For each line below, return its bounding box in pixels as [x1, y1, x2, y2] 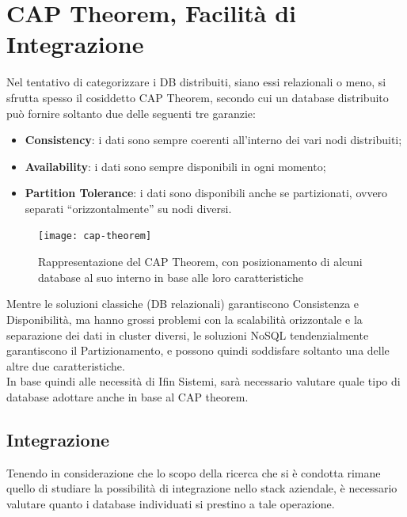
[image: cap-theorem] [38, 230, 152, 242]
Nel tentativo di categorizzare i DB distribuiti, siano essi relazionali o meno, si [6, 74, 386, 90]
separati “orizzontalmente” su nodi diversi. [25, 200, 232, 216]
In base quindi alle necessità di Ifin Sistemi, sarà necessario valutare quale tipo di [6, 373, 401, 390]
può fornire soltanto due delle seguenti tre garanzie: [6, 105, 256, 121]
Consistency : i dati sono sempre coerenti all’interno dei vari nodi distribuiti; [25, 131, 402, 148]
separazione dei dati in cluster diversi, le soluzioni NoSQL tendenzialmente [6, 326, 369, 343]
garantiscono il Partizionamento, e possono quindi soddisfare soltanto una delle [6, 342, 390, 359]
